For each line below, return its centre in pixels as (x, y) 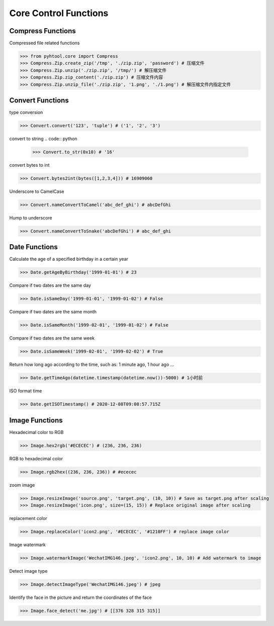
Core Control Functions (59, 13)
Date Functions (33, 247)
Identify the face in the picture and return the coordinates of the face (80, 597)
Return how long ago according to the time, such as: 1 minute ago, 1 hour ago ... (92, 365)
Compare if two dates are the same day (50, 285)
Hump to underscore (31, 218)
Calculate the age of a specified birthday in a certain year (69, 259)
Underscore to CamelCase (37, 191)
